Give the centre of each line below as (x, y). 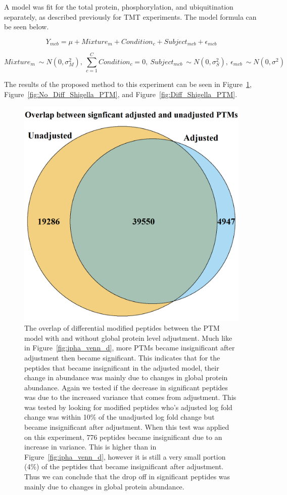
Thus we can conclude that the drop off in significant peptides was (127, 477)
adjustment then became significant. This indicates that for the (122, 357)
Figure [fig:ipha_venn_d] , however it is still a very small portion (125, 456)
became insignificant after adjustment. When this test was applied (127, 427)
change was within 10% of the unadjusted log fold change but (119, 417)
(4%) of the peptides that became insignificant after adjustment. (124, 466)
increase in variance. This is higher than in (90, 447)
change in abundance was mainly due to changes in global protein (126, 377)
